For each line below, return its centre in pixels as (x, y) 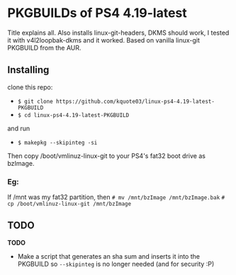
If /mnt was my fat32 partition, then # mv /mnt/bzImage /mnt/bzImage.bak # (116, 197)
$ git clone (35, 101)
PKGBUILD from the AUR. (44, 47)
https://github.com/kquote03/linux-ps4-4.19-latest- (135, 101)
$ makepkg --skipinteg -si (57, 142)
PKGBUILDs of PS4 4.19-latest (97, 13)
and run (19, 128)
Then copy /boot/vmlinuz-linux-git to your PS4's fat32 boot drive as (106, 156)
